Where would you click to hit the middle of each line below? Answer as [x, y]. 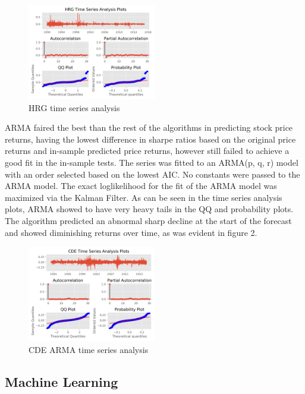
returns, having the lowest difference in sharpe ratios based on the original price [150, 139]
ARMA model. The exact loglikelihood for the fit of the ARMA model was [141, 186]
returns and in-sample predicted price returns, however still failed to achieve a [147, 151]
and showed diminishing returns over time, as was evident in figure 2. [131, 232]
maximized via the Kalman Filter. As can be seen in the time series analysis [144, 197]
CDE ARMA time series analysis [89, 349]
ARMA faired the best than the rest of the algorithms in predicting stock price [149, 127]
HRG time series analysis [74, 107]
